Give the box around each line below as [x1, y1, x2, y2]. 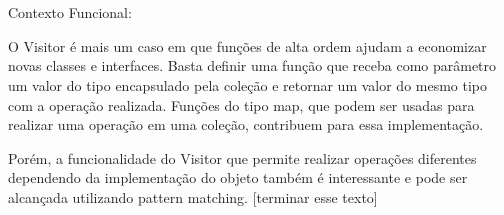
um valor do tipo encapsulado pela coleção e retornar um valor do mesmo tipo [8, 74, 488, 95]
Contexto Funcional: [8, 2, 132, 23]
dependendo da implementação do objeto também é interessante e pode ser [8, 167, 468, 188]
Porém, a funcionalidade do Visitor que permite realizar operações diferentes [8, 147, 477, 168]
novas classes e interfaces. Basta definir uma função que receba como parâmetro [8, 55, 497, 76]
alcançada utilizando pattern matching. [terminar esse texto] [8, 186, 378, 207]
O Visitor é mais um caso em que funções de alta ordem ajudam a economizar [8, 35, 487, 56]
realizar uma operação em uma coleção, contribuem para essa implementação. [8, 114, 484, 135]
